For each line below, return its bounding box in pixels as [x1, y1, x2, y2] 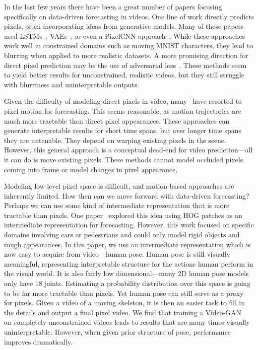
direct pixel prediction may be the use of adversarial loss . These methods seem [4, 60, 247, 70]
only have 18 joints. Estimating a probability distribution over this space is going [4, 278, 251, 288]
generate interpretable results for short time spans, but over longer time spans [4, 125, 242, 136]
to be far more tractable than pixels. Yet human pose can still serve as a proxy [4, 287, 244, 298]
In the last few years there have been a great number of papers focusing [4, 1, 222, 11]
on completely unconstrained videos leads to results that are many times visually [4, 317, 250, 327]
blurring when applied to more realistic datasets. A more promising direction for [4, 50, 249, 60]
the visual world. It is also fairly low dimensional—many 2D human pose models [4, 268, 249, 279]
